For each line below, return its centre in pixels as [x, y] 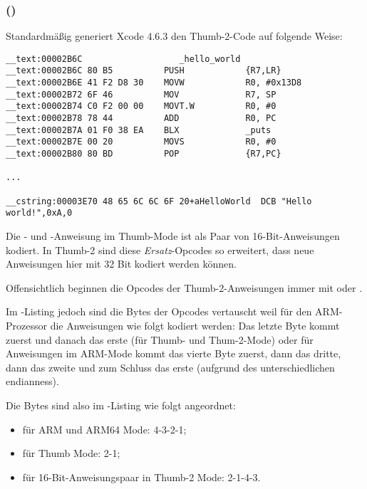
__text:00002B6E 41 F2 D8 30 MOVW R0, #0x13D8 [154, 83]
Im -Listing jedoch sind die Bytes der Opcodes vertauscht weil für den [159, 311]
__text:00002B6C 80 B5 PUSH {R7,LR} [144, 71]
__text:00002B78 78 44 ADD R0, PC [141, 119]
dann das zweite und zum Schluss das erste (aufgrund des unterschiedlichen [170, 367]
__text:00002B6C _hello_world [123, 59]
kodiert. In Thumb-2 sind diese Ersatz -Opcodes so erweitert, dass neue [160, 249]
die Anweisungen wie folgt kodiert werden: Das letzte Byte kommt [195, 325]
